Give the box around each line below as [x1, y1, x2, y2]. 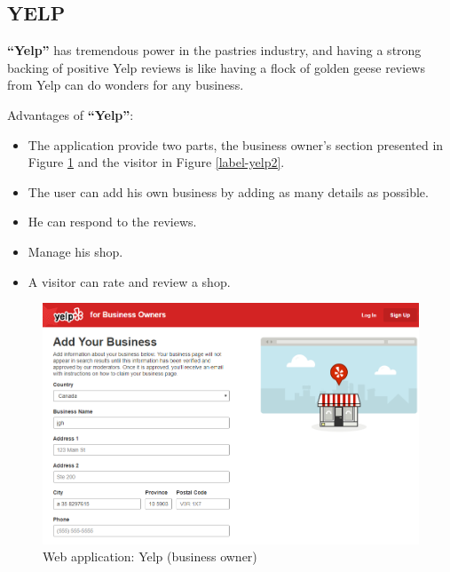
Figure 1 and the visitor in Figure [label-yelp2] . [28, 153, 285, 171]
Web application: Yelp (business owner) [43, 547, 257, 566]
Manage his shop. [28, 242, 123, 260]
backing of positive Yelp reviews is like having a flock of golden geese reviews [7, 58, 425, 76]
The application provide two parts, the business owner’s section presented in [28, 135, 444, 154]
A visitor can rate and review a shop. [28, 272, 231, 290]
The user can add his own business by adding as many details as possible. [28, 182, 429, 201]
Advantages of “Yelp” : [7, 105, 134, 123]
